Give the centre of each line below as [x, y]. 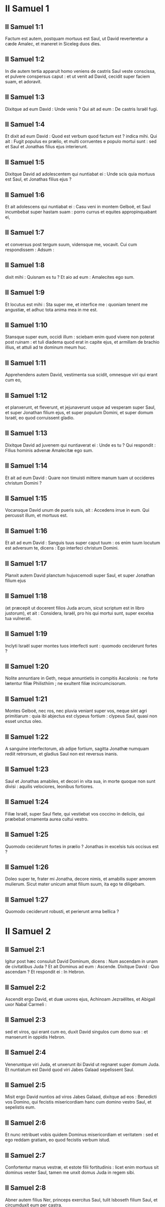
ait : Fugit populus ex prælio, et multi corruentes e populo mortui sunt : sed [81, 141]
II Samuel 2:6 [25, 1123]
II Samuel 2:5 [25, 1085]
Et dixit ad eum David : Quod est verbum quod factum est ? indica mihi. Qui [81, 136]
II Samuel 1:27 [27, 899]
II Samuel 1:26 [27, 867]
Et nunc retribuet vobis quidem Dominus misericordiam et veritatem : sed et [82, 1135]
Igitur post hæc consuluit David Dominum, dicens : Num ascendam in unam [82, 961]
